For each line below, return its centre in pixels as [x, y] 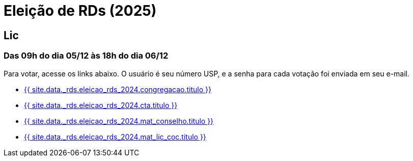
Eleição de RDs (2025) [80, 11]
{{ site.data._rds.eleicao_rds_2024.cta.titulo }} [101, 105]
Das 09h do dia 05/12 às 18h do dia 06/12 [86, 56]
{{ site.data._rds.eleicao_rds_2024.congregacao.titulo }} [118, 89]
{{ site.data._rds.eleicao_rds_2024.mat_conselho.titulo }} [119, 121]
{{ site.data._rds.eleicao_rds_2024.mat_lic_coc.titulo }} [115, 137]
